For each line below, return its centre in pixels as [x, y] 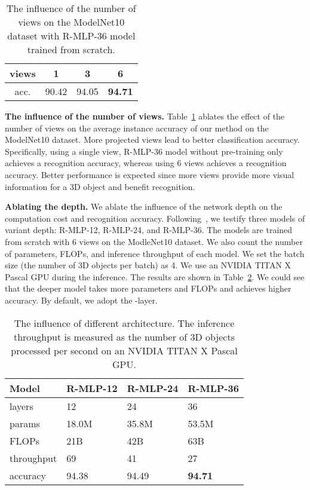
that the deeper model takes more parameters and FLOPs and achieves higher [148, 288]
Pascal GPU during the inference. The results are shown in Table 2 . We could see [155, 276]
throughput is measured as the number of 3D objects [124, 336]
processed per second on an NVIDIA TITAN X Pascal [124, 350]
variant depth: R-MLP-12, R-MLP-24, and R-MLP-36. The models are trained [149, 230]
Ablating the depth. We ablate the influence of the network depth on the [144, 206]
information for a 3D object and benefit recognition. [100, 186]
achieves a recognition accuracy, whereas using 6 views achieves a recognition [146, 163]
